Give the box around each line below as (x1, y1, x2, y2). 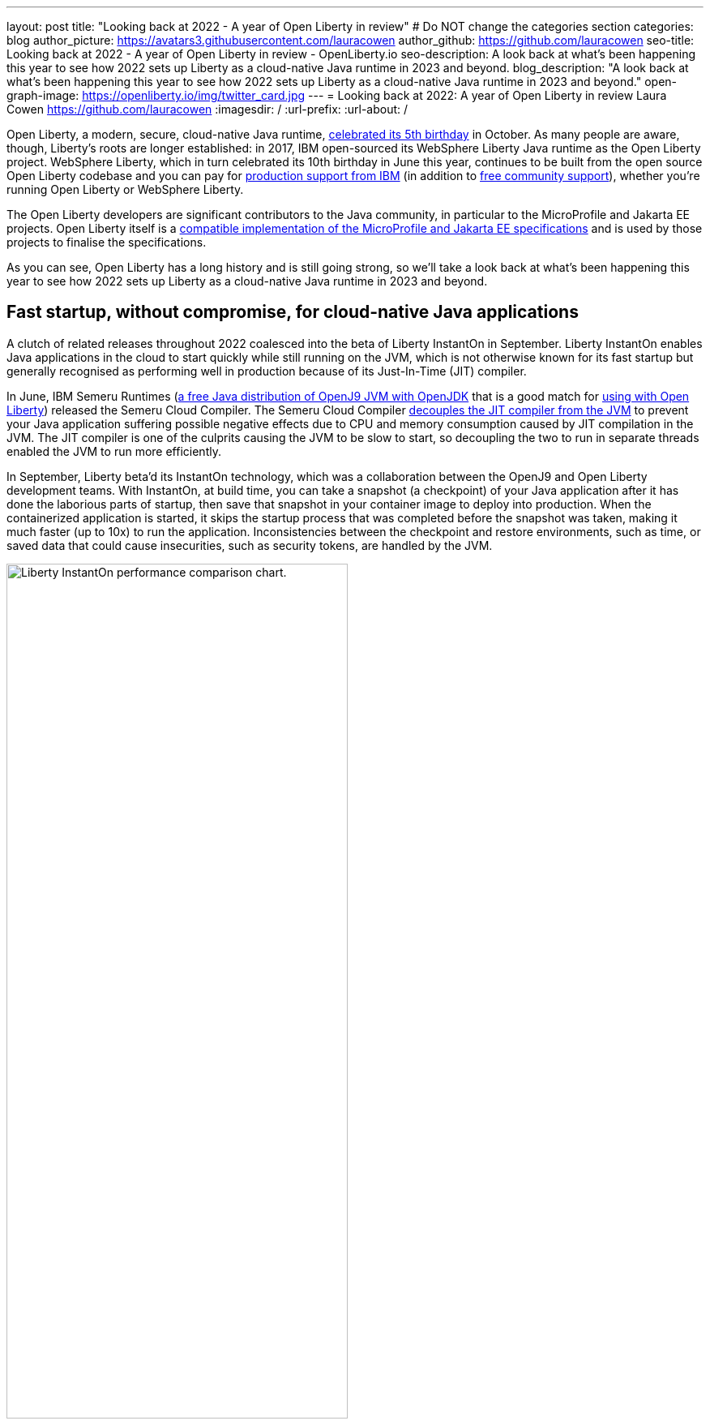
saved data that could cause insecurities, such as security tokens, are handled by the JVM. (6, 538, 493, 552)
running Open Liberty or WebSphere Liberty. (6, 182, 244, 196)
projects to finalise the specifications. (6, 235, 207, 249)
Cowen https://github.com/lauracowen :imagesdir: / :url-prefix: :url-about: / (6, 102, 408, 116)
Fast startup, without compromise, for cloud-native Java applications (6, 302, 579, 323)
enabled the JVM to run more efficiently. (6, 444, 221, 458)
